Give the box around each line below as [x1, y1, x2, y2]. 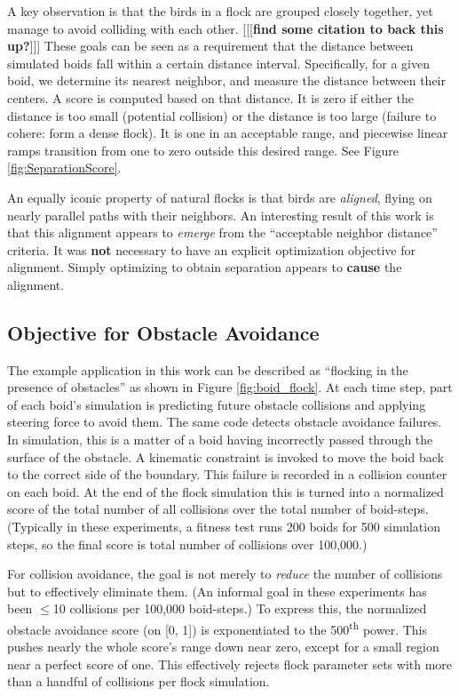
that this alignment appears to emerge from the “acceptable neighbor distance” [7, 223, 438, 242]
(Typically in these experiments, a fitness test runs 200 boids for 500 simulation [7, 517, 440, 536]
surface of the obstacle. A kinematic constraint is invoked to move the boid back [7, 447, 444, 466]
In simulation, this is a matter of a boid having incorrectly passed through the [7, 430, 433, 449]
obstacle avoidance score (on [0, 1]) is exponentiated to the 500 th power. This [7, 618, 427, 638]
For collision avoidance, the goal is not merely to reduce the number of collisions [7, 564, 443, 583]
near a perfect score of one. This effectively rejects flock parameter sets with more [7, 654, 453, 673]
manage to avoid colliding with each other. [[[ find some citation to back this [7, 19, 444, 37]
